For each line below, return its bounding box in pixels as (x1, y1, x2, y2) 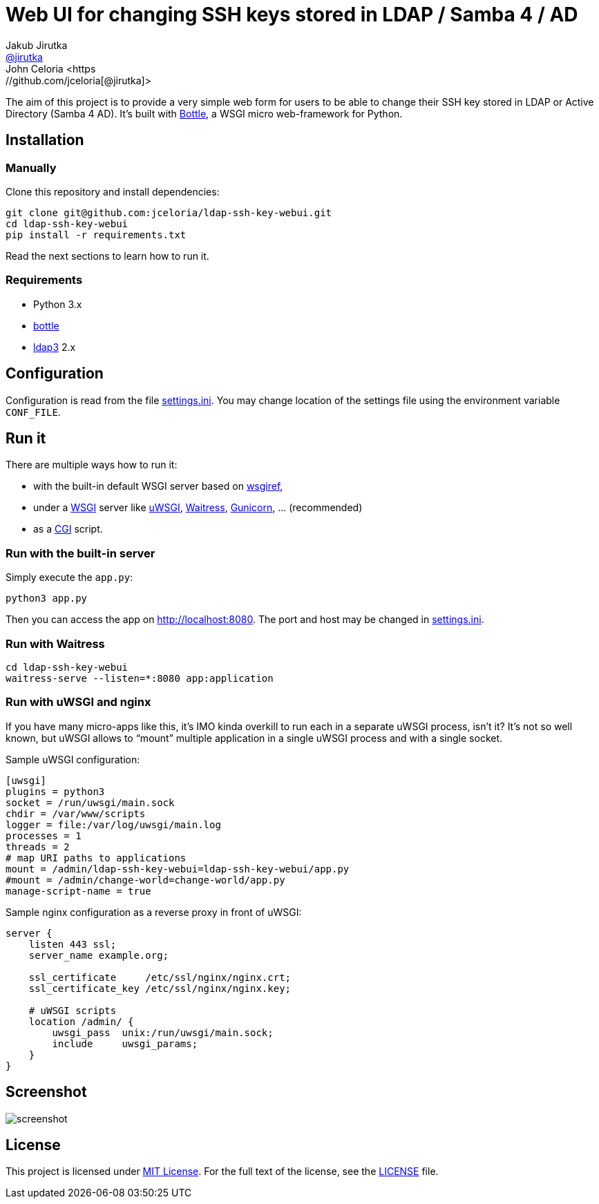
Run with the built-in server (6, 546, 155, 560)
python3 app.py (6, 593, 88, 604)
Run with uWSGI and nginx (6, 695, 151, 709)
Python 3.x (33, 298, 82, 310)
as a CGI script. (33, 523, 103, 535)
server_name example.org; (28, 949, 169, 961)
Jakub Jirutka (6, 39, 68, 51)
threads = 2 (6, 841, 70, 852)
